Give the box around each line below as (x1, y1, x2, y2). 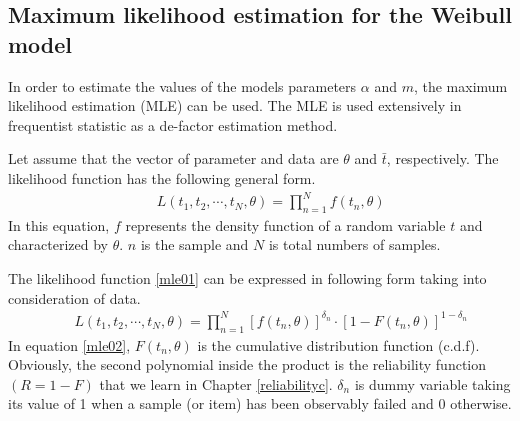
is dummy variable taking (354, 373, 511, 394)
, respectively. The (386, 148, 499, 169)
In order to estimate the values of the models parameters (8, 75, 357, 96)
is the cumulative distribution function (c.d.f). (197, 334, 480, 355)
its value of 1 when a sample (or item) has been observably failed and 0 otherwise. (8, 393, 512, 414)
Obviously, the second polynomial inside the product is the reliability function (8, 354, 487, 375)
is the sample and (140, 234, 249, 255)
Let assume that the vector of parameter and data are (8, 148, 339, 169)
